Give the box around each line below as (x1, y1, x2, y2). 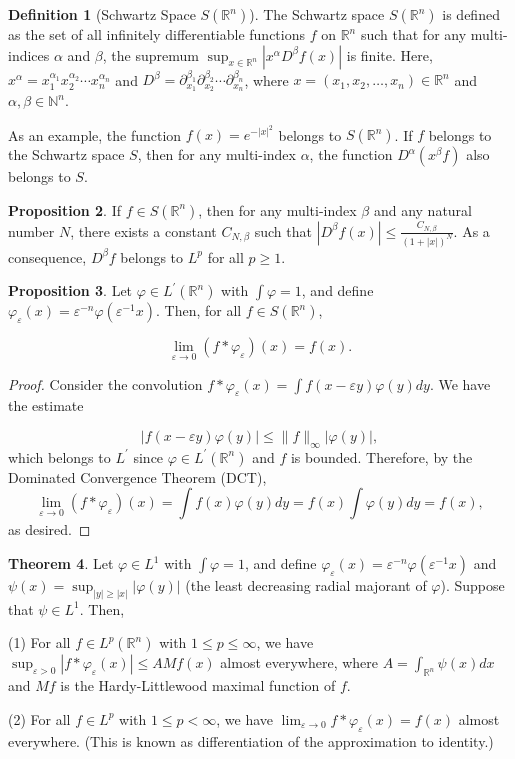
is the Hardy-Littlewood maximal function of (60, 675, 336, 696)
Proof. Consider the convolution (8, 373, 203, 394)
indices (8, 44, 50, 65)
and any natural (373, 199, 472, 220)
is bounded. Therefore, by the (290, 446, 473, 467)
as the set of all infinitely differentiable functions (8, 24, 306, 44)
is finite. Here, (346, 44, 433, 65)
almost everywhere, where (220, 652, 379, 673)
